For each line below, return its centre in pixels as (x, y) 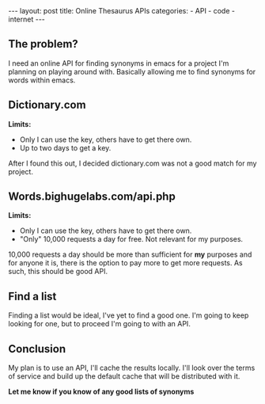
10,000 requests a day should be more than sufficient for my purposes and (130, 254)
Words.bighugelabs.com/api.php (92, 197)
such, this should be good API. (58, 272)
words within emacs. (42, 80)
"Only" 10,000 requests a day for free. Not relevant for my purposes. (131, 239)
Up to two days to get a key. (65, 147)
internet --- (27, 19)
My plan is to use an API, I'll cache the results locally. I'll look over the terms (132, 368)
